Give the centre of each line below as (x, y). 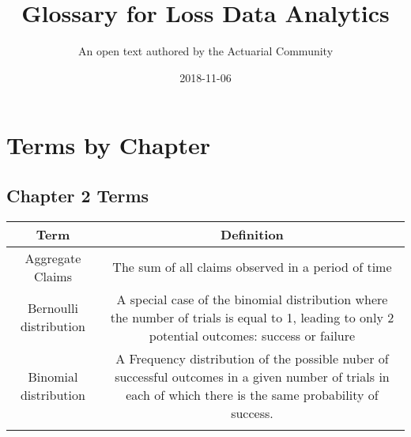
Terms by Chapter (108, 145)
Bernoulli (53, 308)
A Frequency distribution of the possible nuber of (252, 358)
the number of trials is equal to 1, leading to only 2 (252, 317)
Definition (252, 234)
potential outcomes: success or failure (252, 335)
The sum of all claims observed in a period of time (252, 267)
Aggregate (53, 258)
